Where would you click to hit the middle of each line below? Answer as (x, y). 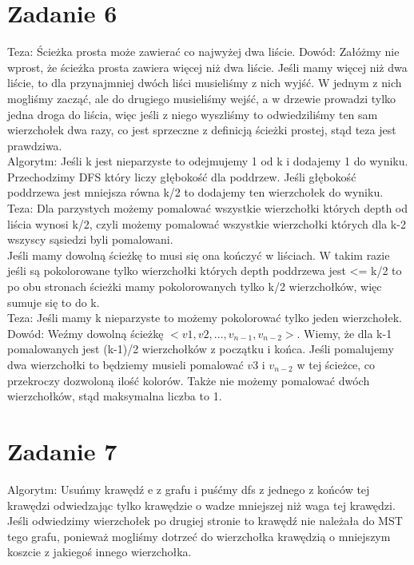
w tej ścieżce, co (336, 364)
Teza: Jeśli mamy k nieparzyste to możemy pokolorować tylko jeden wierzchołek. (205, 318)
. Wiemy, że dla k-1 (344, 333)
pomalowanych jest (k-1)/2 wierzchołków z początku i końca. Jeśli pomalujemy (201, 349)
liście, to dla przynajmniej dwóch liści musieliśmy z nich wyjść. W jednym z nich (205, 83)
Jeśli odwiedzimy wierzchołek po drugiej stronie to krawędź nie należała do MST (205, 521)
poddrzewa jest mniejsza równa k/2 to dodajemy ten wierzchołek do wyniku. (195, 192)
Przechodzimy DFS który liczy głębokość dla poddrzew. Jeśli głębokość (182, 176)
